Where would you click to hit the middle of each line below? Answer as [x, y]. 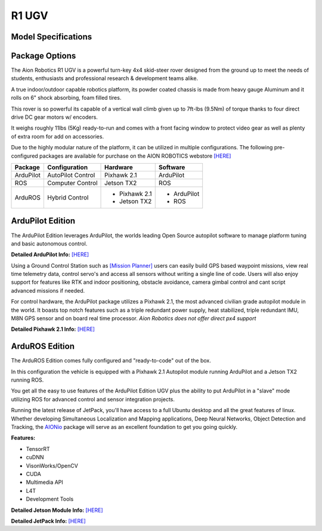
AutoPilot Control [71, 175]
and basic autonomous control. [49, 243]
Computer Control [72, 183]
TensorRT [38, 449]
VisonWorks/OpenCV [52, 465]
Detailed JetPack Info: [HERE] [48, 521]
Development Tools [50, 499]
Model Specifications [52, 37]
